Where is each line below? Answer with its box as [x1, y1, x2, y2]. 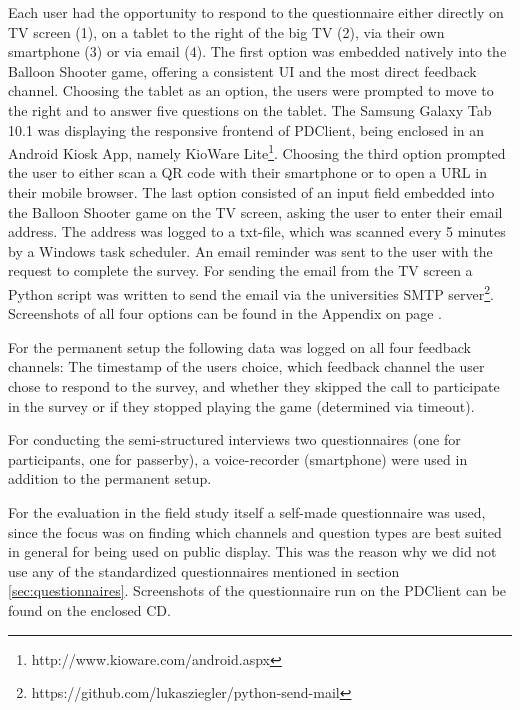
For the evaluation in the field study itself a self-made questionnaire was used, [8, 501, 486, 522]
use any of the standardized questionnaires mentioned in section [8, 560, 400, 581]
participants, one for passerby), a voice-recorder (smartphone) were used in [8, 448, 468, 469]
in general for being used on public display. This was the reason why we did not [8, 541, 497, 562]
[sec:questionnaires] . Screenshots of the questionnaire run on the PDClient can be [8, 580, 507, 601]
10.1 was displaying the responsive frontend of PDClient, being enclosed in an [8, 119, 485, 140]
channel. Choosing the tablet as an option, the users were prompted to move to [8, 80, 494, 101]
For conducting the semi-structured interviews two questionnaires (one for [8, 429, 461, 450]
